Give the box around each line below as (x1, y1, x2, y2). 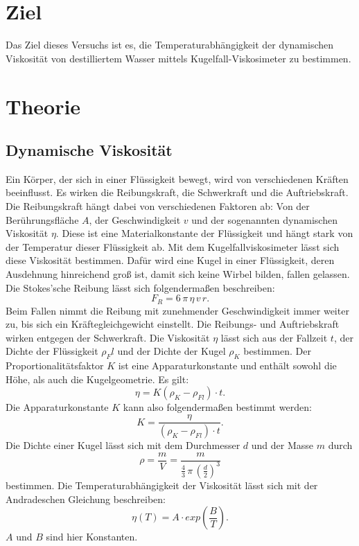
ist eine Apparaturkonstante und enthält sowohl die (118, 358, 337, 373)
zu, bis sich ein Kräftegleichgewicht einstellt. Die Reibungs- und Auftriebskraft (6, 317, 340, 331)
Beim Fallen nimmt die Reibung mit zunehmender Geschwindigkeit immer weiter (6, 303, 349, 317)
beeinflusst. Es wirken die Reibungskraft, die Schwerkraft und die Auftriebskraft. (6, 185, 349, 200)
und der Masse (251, 437, 314, 452)
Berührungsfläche (6, 212, 79, 227)
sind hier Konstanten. (46, 529, 138, 544)
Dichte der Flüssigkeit (6, 344, 98, 358)
